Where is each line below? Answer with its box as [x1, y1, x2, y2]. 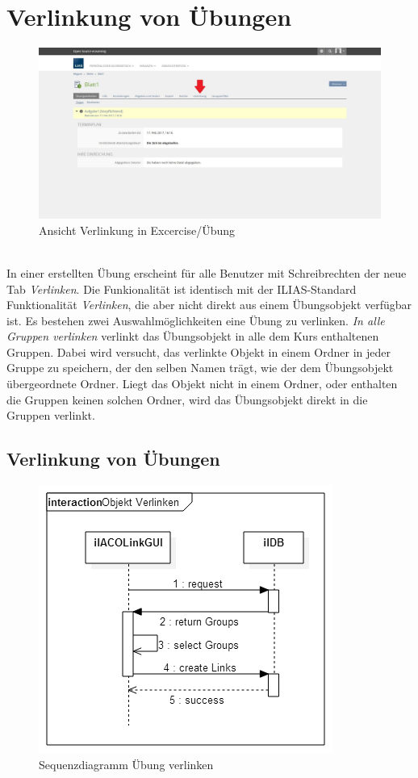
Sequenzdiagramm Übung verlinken [39, 755, 214, 772]
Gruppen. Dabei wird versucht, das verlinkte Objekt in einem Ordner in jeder [6, 343, 391, 360]
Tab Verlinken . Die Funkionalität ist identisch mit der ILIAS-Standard [6, 280, 357, 297]
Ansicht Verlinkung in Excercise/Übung [39, 221, 236, 238]
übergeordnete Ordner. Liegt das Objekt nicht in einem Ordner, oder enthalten [6, 375, 398, 392]
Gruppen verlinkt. [6, 407, 95, 424]
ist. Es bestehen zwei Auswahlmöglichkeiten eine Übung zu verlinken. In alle [6, 312, 385, 328]
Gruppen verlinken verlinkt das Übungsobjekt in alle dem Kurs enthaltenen [6, 328, 379, 345]
